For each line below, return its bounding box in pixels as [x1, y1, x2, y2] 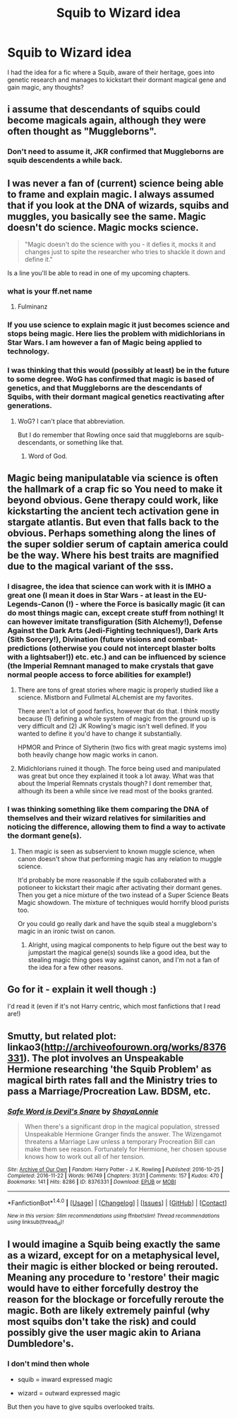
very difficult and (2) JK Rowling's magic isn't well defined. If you [17, 722, 207, 731]
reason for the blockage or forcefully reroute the [7, 1294, 224, 1306]
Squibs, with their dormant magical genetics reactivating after [7, 392, 225, 402]
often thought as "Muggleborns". [7, 126, 157, 138]
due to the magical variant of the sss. [7, 560, 174, 572]
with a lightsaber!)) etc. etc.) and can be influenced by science [7, 651, 226, 661]
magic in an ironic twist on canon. [17, 927, 116, 935]
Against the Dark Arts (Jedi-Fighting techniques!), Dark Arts [7, 625, 219, 635]
